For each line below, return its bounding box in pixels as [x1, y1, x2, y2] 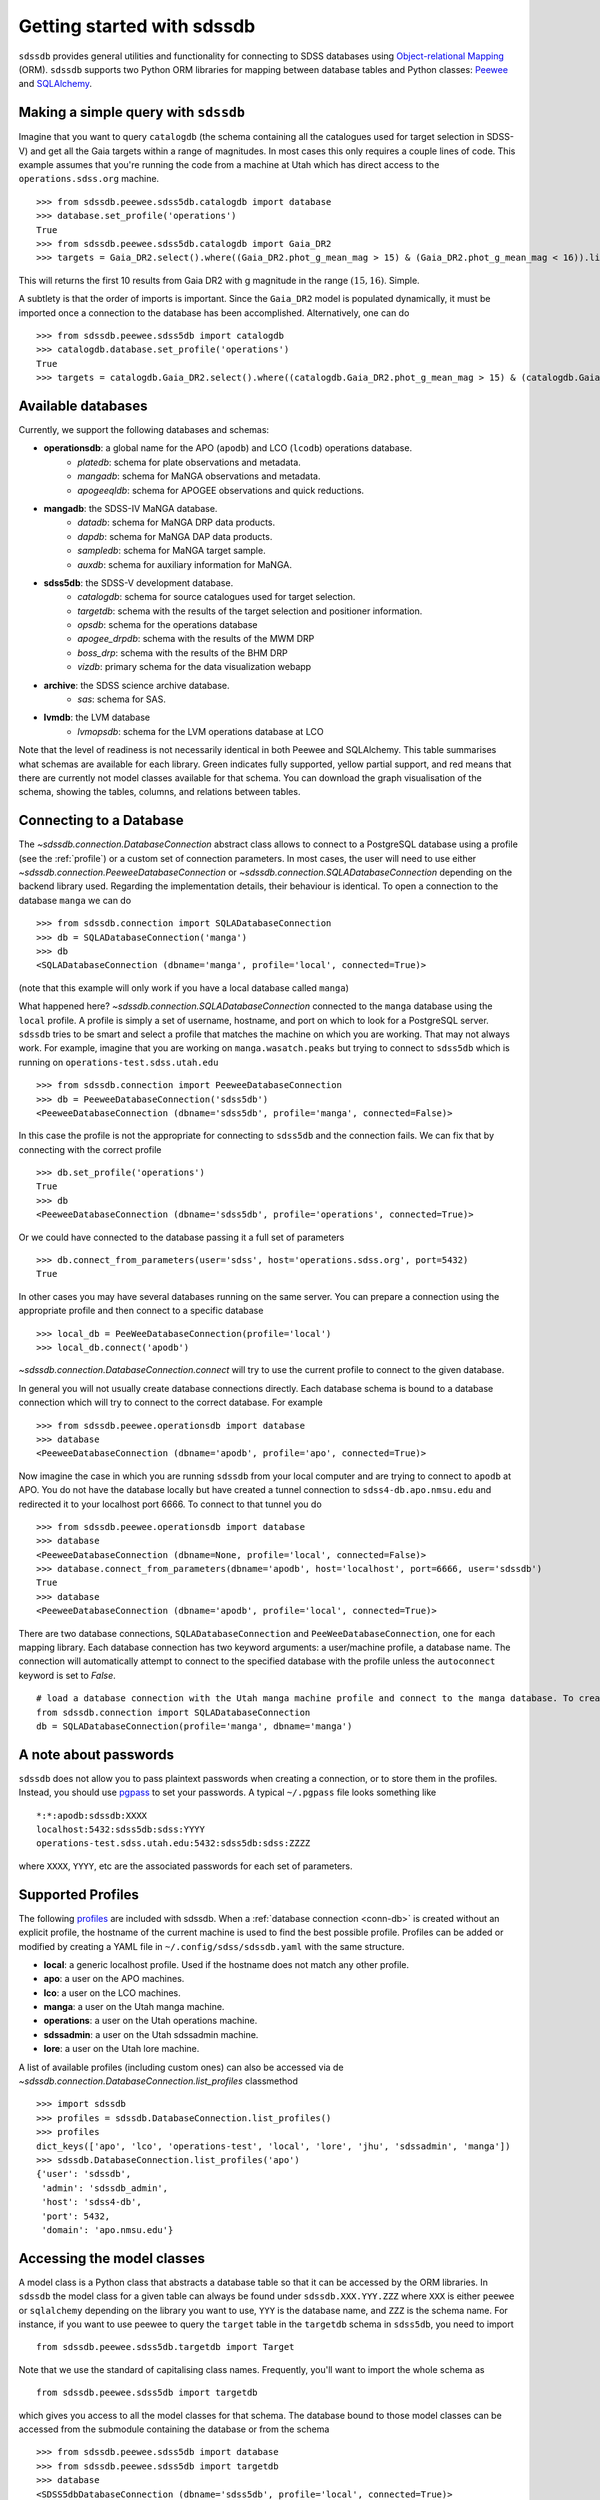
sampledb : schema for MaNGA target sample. [77, 545, 266, 557]
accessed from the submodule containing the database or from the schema [18, 2423, 330, 2435]
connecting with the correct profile [18, 1143, 162, 1155]
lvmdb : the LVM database [43, 711, 150, 724]
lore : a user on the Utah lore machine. [43, 2043, 200, 2055]
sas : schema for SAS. [77, 693, 167, 705]
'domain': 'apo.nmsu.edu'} [41, 2224, 174, 2235]
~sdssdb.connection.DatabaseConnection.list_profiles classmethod [18, 2075, 299, 2087]
